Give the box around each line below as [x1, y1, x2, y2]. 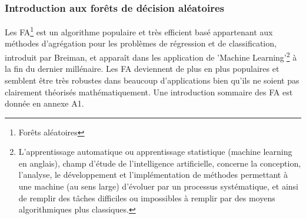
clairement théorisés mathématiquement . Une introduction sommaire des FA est [5, 85, 293, 98]
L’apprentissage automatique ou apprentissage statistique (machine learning [18, 145, 292, 158]
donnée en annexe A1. [5, 97, 84, 109]
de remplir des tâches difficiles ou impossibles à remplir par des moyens [18, 191, 275, 204]
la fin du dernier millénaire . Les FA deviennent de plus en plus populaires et [5, 62, 280, 75]
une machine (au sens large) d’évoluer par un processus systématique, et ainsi [18, 180, 298, 193]
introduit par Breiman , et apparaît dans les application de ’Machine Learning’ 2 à [5, 49, 297, 63]
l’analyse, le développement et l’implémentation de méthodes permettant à [18, 168, 288, 181]
